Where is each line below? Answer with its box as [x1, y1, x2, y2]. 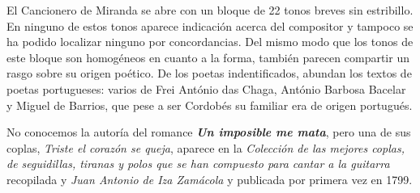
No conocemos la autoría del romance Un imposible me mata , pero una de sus [6, 124, 411, 141]
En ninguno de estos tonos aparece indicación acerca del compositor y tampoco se [6, 17, 414, 34]
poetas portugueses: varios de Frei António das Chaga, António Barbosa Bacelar [6, 80, 406, 97]
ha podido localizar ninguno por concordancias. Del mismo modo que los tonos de [6, 33, 414, 50]
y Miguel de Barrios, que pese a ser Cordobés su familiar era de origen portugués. [6, 96, 413, 113]
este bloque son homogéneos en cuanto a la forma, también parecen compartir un [6, 48, 409, 65]
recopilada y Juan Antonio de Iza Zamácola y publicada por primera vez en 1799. [6, 170, 413, 187]
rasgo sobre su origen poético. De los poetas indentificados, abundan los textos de [6, 65, 412, 82]
